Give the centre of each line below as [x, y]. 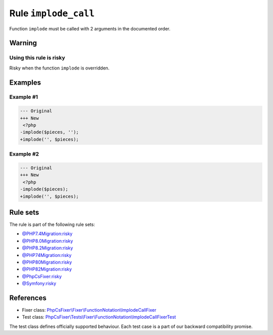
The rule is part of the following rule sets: [52, 225]
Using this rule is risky [37, 58]
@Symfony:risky [39, 283]
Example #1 [24, 97]
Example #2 [24, 154]
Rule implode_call [52, 13]
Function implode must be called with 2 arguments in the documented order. [90, 28]
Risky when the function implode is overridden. [59, 68]
